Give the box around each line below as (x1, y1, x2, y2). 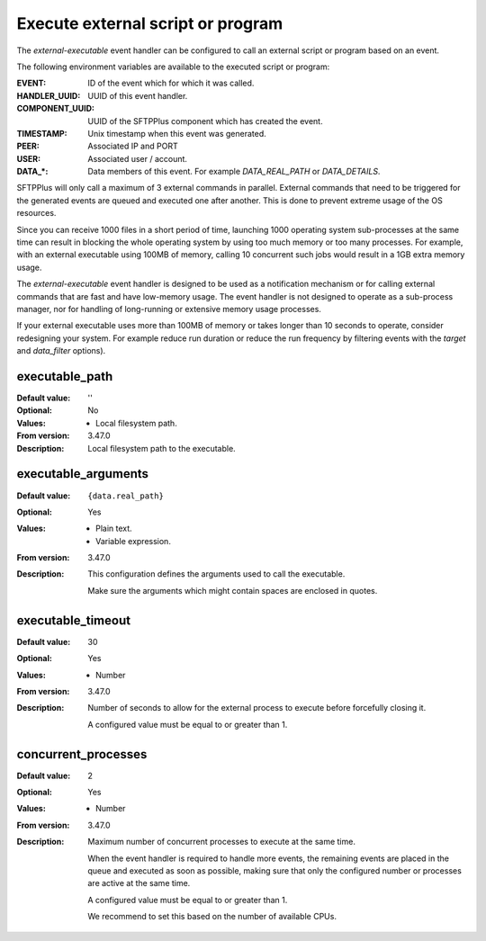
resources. (16, 208, 57, 219)
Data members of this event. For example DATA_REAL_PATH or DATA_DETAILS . (87, 166, 381, 177)
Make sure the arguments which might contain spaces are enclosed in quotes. (87, 585, 378, 596)
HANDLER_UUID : (16, 90, 81, 101)
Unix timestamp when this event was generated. (87, 128, 267, 139)
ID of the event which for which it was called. (87, 77, 255, 89)
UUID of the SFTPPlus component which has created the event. (87, 115, 323, 126)
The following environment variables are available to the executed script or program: (16, 61, 330, 72)
